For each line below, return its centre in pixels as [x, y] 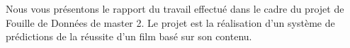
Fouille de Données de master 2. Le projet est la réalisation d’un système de [170, 22]
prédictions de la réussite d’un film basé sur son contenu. [129, 36]
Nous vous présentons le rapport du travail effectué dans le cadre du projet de [175, 8]
